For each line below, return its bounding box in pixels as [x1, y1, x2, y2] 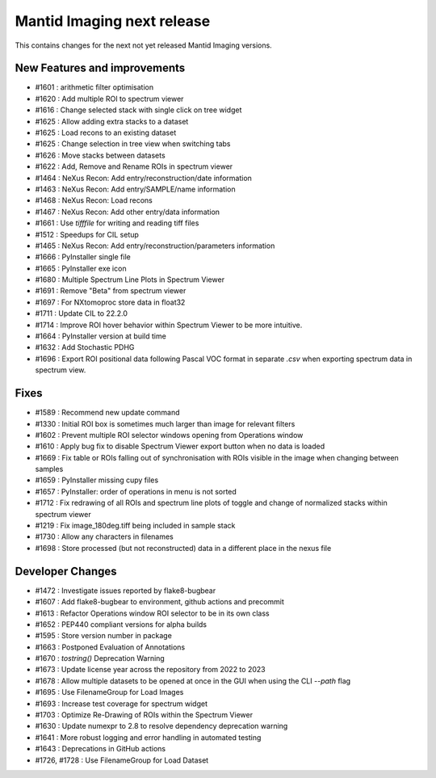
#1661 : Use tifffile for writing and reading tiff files [35, 218, 199, 228]
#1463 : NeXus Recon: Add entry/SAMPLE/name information [35, 184, 236, 194]
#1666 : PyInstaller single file [35, 252, 131, 262]
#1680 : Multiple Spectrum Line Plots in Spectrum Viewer [35, 275, 225, 284]
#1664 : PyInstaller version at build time [35, 331, 167, 341]
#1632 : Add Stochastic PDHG [35, 343, 135, 352]
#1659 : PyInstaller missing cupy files [35, 475, 159, 485]
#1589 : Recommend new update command [35, 408, 180, 418]
